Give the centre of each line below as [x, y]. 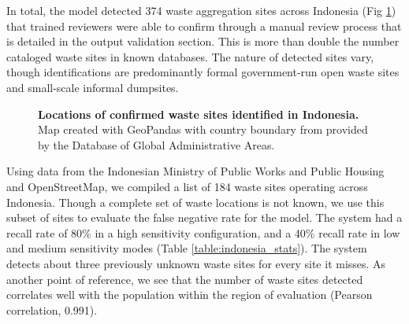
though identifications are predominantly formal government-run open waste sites [203, 72]
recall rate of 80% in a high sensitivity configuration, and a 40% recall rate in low [203, 232]
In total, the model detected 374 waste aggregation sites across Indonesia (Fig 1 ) [201, 10]
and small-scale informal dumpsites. [93, 87]
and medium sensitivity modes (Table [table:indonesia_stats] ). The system [187, 248]
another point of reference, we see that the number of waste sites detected [185, 279]
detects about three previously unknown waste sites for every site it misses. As [196, 263]
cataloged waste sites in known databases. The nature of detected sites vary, [190, 56]
